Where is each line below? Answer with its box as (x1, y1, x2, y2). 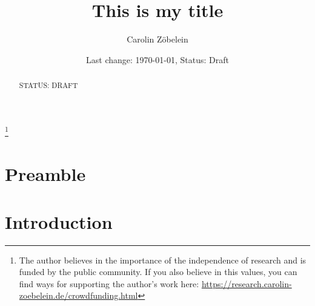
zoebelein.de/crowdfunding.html (19, 289, 138, 302)
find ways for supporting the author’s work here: (19, 277, 199, 290)
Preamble (5, 161, 86, 186)
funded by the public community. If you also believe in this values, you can (19, 265, 297, 278)
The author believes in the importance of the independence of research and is (19, 253, 307, 266)
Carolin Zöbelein (127, 33, 188, 46)
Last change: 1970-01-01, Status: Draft (86, 53, 229, 66)
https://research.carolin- (201, 277, 292, 290)
